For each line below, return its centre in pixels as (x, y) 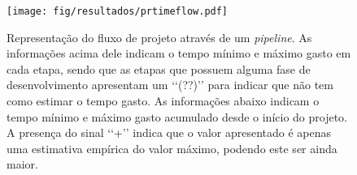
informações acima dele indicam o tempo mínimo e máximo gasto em (179, 53)
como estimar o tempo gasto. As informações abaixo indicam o (163, 101)
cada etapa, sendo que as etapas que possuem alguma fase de (159, 68)
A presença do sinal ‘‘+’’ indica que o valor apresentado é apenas (169, 132)
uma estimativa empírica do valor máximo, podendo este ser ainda (172, 148)
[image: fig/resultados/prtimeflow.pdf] (118, 11)
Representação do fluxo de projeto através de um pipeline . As (159, 37)
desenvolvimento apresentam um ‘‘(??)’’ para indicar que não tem (170, 85)
